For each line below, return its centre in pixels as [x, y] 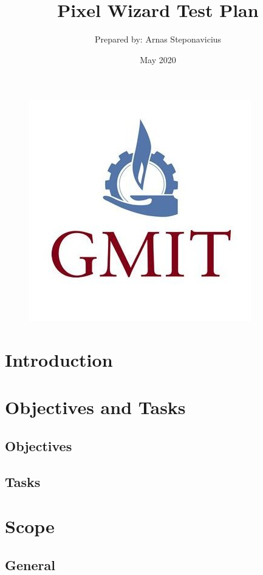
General [30, 564]
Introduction [59, 360]
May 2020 [158, 59]
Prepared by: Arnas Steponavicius [158, 39]
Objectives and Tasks [95, 407]
